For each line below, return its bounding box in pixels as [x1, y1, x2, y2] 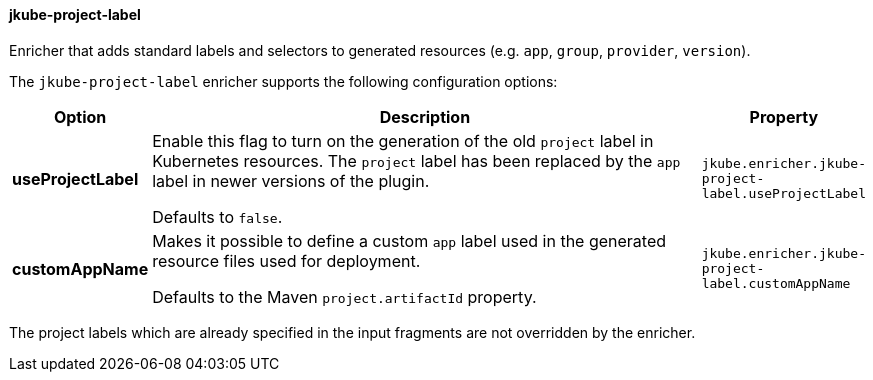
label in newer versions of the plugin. [152, 170, 430, 191]
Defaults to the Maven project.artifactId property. [152, 286, 537, 307]
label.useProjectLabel [701, 186, 866, 202]
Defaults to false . [152, 206, 283, 227]
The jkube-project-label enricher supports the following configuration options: [9, 72, 558, 90]
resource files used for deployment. [152, 250, 421, 271]
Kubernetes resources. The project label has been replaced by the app [152, 150, 681, 171]
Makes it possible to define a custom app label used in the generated [152, 230, 667, 251]
